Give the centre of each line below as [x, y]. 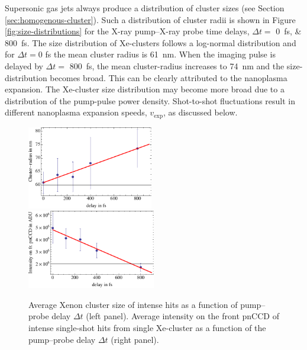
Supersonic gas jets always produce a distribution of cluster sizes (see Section [145, 8]
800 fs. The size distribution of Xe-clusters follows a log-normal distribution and [151, 42]
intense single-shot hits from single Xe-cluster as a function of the [147, 327]
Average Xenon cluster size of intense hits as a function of [133, 304]
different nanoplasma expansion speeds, [76, 112]
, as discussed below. [200, 112]
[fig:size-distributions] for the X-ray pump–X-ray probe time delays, [127, 31]
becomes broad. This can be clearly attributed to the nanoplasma [169, 77]
